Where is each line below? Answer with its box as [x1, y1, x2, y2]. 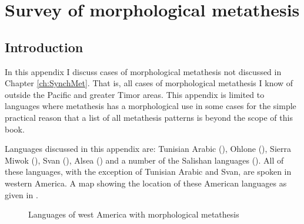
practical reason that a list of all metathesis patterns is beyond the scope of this [5, 111, 293, 123]
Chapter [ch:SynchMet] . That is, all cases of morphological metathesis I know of [5, 77, 293, 89]
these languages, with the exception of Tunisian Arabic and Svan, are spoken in [5, 165, 292, 178]
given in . [5, 188, 38, 201]
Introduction [5, 38, 83, 56]
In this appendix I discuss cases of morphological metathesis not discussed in [5, 65, 282, 77]
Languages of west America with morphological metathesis [28, 208, 239, 220]
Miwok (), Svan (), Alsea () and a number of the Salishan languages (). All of [5, 154, 284, 166]
